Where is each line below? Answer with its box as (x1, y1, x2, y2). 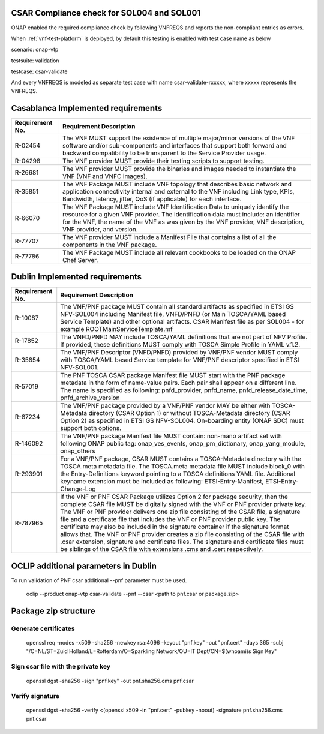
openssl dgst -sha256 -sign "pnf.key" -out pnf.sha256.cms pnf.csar (26, 677, 194, 684)
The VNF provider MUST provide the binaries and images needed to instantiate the (62, 164, 296, 173)
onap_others (60, 447, 96, 455)
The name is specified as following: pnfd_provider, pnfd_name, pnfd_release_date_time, (60, 386, 308, 395)
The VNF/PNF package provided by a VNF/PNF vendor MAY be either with (60, 402, 271, 410)
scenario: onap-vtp (11, 46, 59, 53)
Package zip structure (11, 606, 95, 616)
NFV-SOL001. (60, 363, 99, 372)
